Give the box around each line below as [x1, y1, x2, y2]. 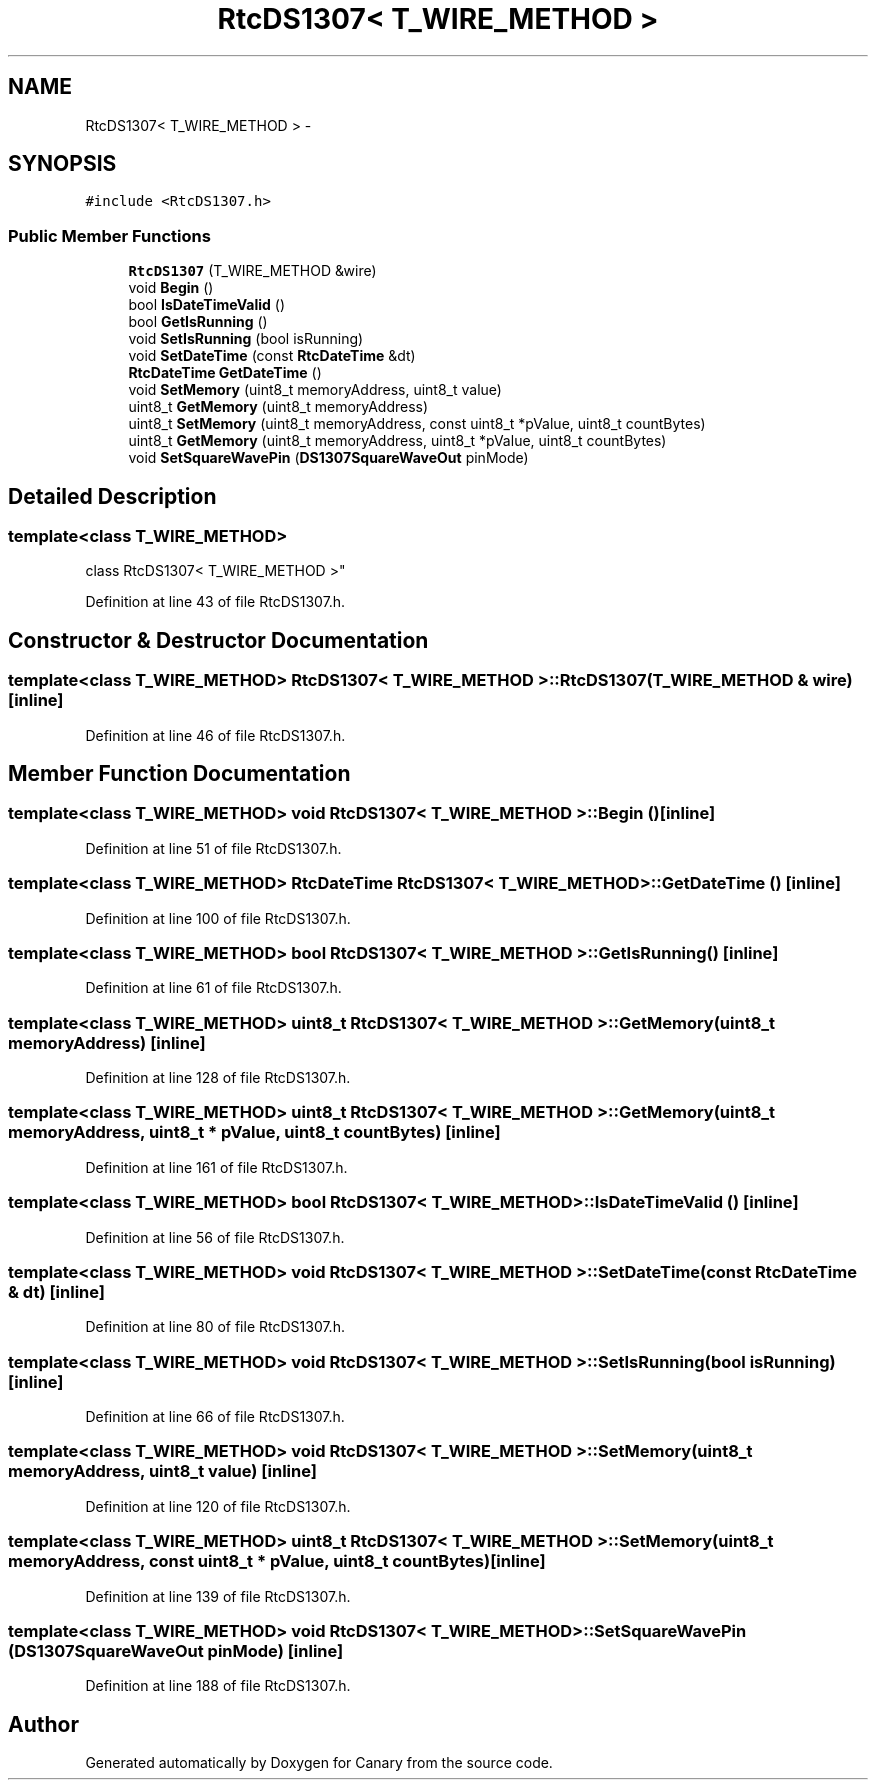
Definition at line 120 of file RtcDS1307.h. [85, 1497, 351, 1515]
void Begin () [128, 279, 214, 297]
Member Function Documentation [8, 761, 351, 787]
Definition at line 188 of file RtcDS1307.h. [85, 1677, 351, 1695]
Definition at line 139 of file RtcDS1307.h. [85, 1587, 351, 1605]
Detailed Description [8, 483, 217, 509]
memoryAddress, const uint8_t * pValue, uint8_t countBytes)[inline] [8, 1551, 546, 1572]
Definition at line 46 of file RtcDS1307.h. [85, 726, 346, 744]
